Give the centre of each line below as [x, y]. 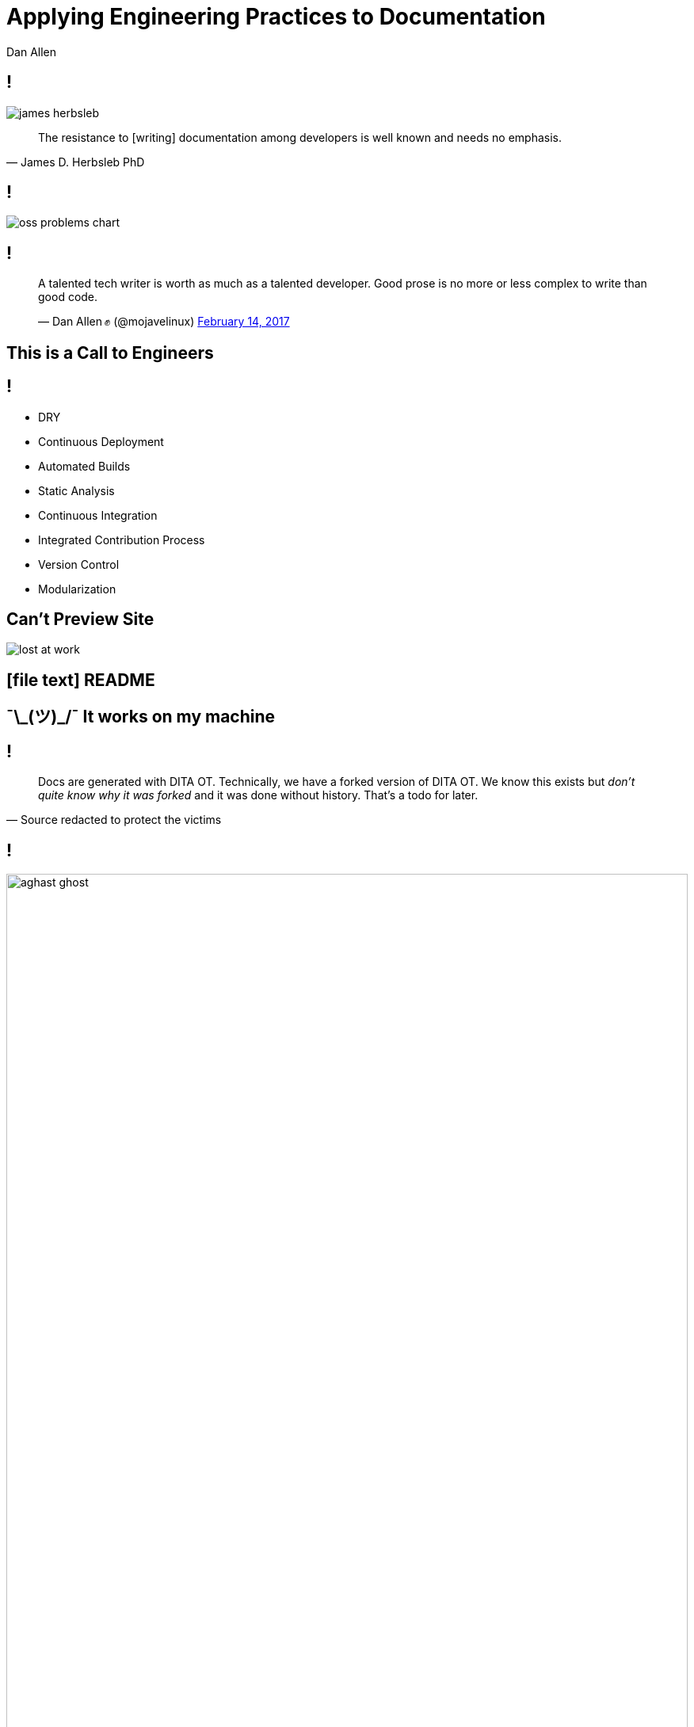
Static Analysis [76, 490]
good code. [68, 297]
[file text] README [81, 680]
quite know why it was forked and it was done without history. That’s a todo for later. [258, 795]
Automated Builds [84, 466]
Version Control [79, 564]
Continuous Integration [98, 515]
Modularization [77, 589]
